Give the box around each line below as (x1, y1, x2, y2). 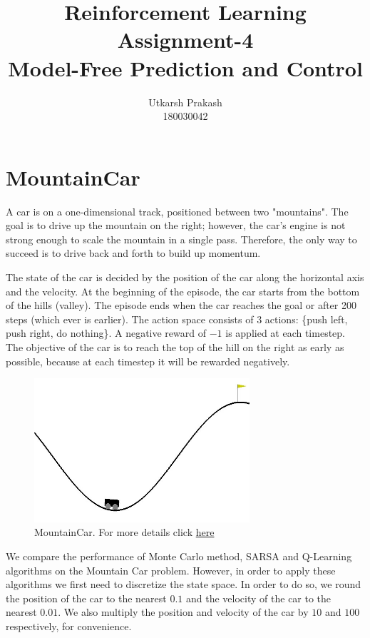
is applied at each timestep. (225, 325, 345, 340)
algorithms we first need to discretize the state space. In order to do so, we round (6, 577, 361, 592)
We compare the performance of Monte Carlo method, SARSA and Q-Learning (6, 548, 352, 563)
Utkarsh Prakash (148, 94, 222, 109)
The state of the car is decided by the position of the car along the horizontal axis (6, 270, 364, 284)
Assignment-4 (117, 25, 254, 54)
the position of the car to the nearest (6, 590, 167, 605)
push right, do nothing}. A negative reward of (6, 325, 207, 340)
